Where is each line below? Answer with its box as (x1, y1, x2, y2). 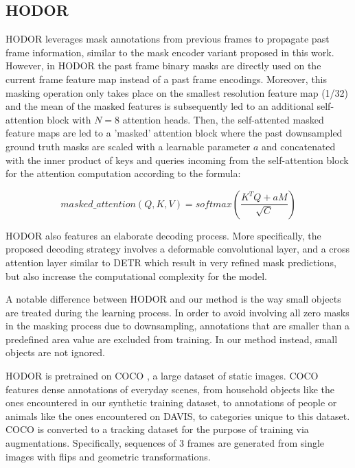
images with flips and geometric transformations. (5, 449, 211, 463)
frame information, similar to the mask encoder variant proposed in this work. (5, 45, 334, 59)
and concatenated (262, 139, 336, 153)
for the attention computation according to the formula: (5, 166, 241, 180)
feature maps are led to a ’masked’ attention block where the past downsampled (5, 126, 343, 140)
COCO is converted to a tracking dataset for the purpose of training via (5, 422, 309, 436)
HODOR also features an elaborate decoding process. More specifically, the (5, 228, 321, 242)
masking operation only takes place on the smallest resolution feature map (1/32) (5, 85, 349, 100)
